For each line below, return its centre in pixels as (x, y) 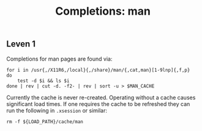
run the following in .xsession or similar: (57, 110)
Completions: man (103, 11)
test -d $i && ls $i (43, 81)
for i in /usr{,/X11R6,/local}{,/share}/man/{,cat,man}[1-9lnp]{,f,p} (98, 70)
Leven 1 (21, 44)
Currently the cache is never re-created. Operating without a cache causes (101, 97)
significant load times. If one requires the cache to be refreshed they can (98, 104)
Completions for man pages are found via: (59, 59)
